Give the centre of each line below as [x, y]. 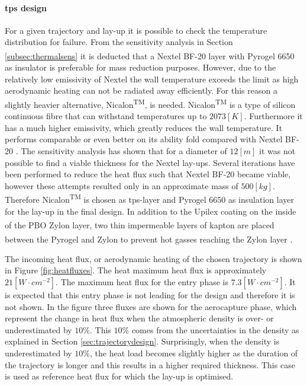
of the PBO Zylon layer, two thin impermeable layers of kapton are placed [140, 224]
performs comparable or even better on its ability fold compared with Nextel [144, 139]
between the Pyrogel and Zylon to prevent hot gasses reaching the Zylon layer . [149, 239]
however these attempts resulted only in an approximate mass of [122, 185]
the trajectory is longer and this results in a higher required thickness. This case [150, 364]
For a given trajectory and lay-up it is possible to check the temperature [136, 30]
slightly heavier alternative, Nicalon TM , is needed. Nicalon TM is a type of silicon [150, 103]
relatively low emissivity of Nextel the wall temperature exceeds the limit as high [152, 79]
